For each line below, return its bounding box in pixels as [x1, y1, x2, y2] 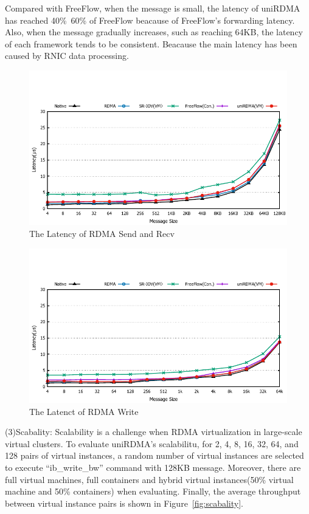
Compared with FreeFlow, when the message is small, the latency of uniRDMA [5, 2, 300, 14]
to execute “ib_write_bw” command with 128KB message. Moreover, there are [5, 461, 301, 473]
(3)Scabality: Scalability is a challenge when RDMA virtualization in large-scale [5, 425, 302, 438]
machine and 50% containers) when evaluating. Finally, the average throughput [5, 485, 301, 498]
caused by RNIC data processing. [5, 49, 129, 62]
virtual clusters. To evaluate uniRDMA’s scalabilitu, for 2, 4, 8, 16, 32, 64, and [5, 437, 299, 450]
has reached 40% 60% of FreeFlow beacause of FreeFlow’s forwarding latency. [5, 13, 295, 26]
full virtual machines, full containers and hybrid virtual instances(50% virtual [5, 473, 294, 485]
